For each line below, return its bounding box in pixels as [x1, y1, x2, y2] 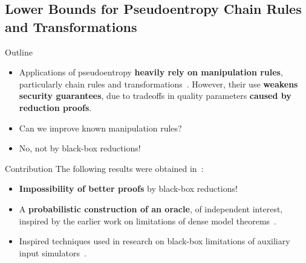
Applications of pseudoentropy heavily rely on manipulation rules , [19, 66, 283, 78]
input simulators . [19, 246, 86, 259]
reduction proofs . [19, 101, 92, 113]
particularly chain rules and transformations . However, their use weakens [19, 77, 298, 90]
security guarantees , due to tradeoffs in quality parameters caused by [19, 89, 291, 102]
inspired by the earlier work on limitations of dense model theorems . [19, 214, 276, 227]
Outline [5, 45, 33, 58]
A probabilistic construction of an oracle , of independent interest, [19, 202, 283, 215]
